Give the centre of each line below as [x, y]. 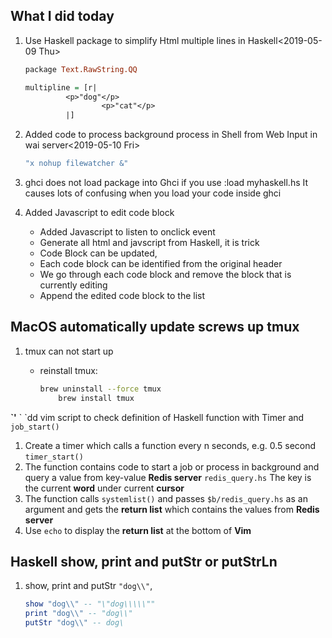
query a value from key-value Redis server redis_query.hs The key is [168, 477]
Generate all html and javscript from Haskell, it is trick [149, 243]
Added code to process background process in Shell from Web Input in [171, 135]
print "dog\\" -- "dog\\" [78, 614]
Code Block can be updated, [98, 253]
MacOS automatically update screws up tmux [155, 327]
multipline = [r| [61, 87]
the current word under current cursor [104, 488]
